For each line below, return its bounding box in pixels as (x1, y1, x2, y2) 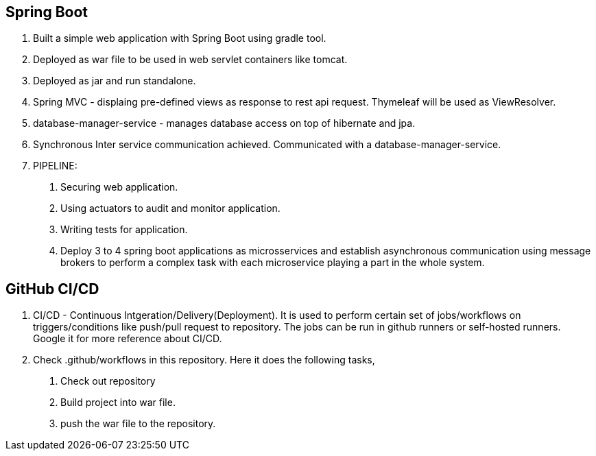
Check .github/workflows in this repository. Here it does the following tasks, (33, 354, 375, 366)
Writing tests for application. (60, 224, 188, 236)
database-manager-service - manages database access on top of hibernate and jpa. (33, 117, 416, 130)
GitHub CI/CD (5, 280, 99, 298)
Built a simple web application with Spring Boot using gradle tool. (33, 32, 326, 45)
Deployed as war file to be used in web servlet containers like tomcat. (33, 53, 348, 66)
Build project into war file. (60, 396, 176, 409)
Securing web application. (60, 181, 178, 193)
